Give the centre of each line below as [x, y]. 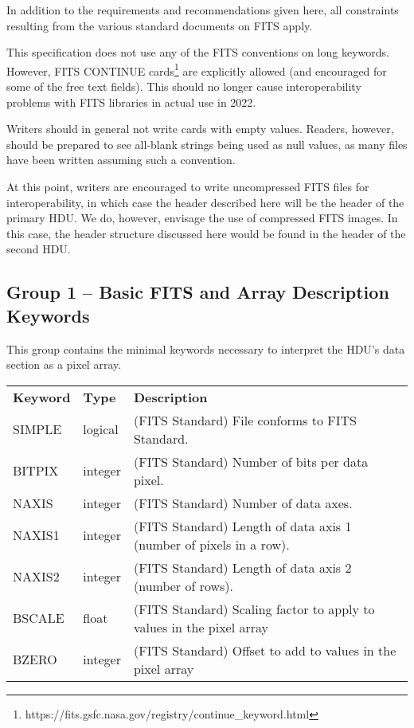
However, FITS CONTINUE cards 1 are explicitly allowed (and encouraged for [197, 69]
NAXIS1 [36, 535]
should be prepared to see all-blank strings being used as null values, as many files [207, 144]
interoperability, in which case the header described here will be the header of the [205, 202]
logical [101, 429]
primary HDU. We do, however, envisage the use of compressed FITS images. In [202, 218]
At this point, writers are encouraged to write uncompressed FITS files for [188, 186]
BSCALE [39, 618]
